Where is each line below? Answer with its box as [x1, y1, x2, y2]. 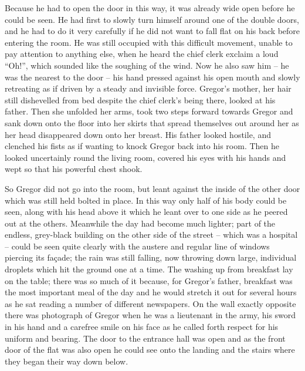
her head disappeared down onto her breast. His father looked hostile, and [5, 128, 271, 140]
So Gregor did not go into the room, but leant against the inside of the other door [5, 182, 300, 194]
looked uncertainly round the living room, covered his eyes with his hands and [5, 151, 286, 163]
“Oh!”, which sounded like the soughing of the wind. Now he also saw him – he [5, 59, 289, 71]
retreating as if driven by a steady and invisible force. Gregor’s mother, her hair [5, 82, 292, 95]
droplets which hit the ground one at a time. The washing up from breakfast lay [5, 263, 293, 275]
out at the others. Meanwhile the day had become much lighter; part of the [5, 217, 276, 229]
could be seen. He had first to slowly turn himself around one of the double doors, [5, 13, 299, 25]
